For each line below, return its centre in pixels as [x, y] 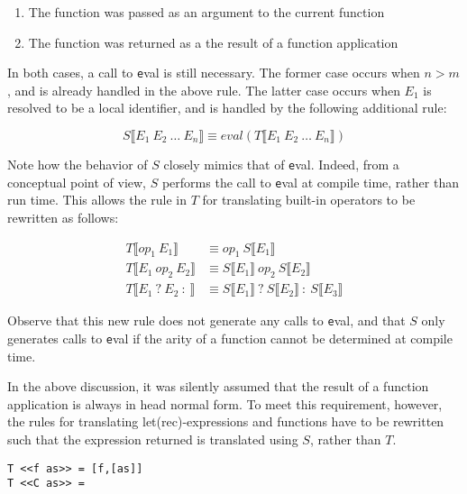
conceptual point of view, [77, 182]
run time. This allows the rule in [97, 200]
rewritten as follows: [63, 217]
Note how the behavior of [78, 165]
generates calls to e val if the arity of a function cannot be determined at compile [230, 338]
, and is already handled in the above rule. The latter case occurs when [204, 90]
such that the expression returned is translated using [153, 439]
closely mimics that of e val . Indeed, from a [281, 165]
